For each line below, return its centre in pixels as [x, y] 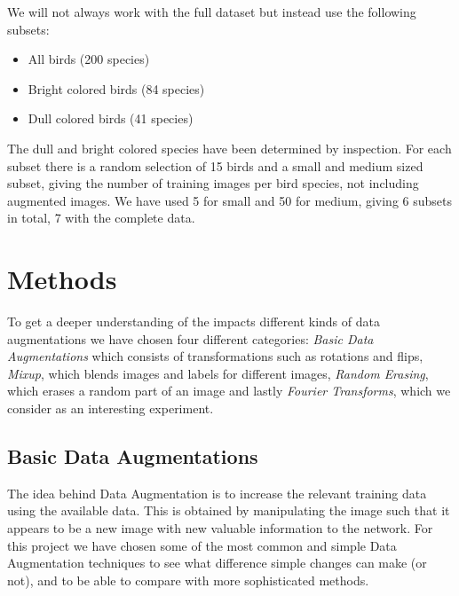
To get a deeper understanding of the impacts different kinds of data [194, 322]
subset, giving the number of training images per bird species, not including [213, 183]
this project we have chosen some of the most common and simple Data [202, 545]
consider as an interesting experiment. [111, 408]
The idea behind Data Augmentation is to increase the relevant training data [217, 493]
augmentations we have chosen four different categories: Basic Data [190, 338]
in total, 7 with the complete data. [101, 218]
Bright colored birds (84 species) [116, 88]
